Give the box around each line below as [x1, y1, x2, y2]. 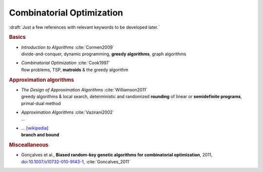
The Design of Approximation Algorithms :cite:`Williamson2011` [21, 86, 148, 92]
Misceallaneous [9, 141, 49, 148]
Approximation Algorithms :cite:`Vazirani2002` [21, 109, 114, 115]
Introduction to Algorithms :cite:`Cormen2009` [21, 44, 114, 50]
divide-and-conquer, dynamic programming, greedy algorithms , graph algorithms [21, 51, 187, 57]
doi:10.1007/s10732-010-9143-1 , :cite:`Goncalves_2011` [21, 158, 131, 165]
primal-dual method [21, 100, 61, 106]
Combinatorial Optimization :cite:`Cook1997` [21, 60, 111, 66]
